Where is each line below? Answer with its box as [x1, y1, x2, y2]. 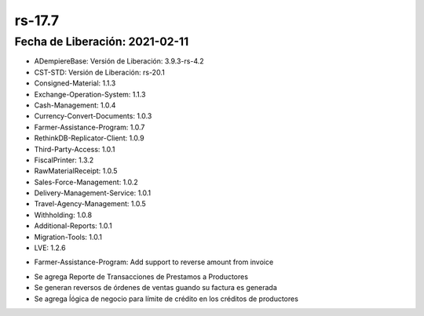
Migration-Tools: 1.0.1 [34, 232, 102, 242]
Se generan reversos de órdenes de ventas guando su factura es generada [34, 283, 278, 292]
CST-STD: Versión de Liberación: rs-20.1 [34, 67, 165, 77]
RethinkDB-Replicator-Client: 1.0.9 [34, 133, 144, 143]
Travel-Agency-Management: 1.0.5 [34, 199, 147, 209]
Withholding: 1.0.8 [34, 210, 93, 220]
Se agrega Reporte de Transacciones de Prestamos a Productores [34, 271, 249, 281]
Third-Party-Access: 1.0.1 [34, 144, 115, 154]
